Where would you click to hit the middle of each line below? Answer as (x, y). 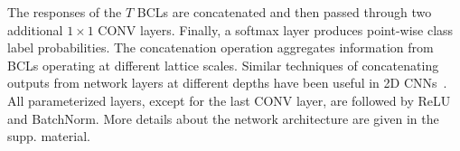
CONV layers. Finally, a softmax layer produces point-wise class (276, 29)
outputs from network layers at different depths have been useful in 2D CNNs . (227, 83)
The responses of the (65, 12)
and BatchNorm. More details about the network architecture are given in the (223, 118)
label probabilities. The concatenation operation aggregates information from (221, 47)
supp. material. (49, 136)
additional (35, 29)
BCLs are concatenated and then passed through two (284, 12)
